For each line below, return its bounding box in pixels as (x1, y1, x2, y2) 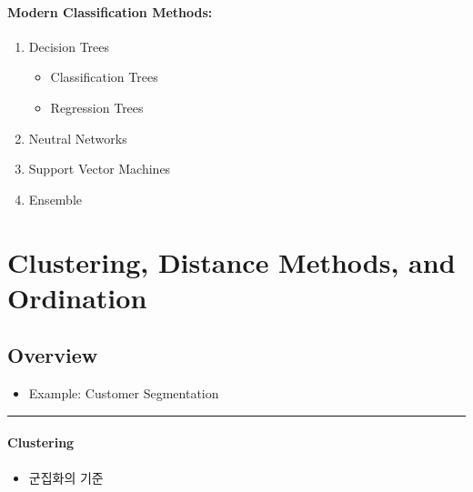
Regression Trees (50, 97, 144, 116)
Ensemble (28, 189, 83, 208)
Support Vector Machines (28, 159, 171, 178)
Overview (7, 341, 98, 369)
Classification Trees (50, 67, 158, 86)
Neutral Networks (28, 128, 127, 147)
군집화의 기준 (28, 467, 104, 487)
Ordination (7, 278, 147, 316)
